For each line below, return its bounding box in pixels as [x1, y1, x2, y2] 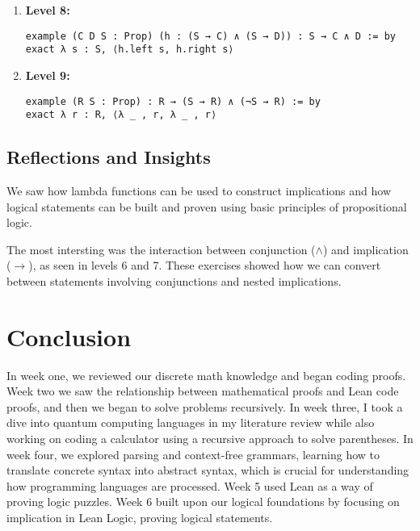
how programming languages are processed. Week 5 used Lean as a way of [6, 477, 373, 494]
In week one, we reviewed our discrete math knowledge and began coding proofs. [6, 366, 406, 383]
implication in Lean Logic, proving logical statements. [6, 509, 273, 526]
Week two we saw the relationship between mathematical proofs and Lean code [6, 383, 399, 399]
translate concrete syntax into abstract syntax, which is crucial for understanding [6, 462, 409, 479]
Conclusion [6, 320, 132, 353]
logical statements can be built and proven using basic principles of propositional [6, 198, 407, 215]
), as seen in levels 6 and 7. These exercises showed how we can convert [28, 257, 381, 274]
